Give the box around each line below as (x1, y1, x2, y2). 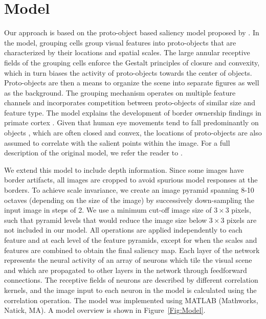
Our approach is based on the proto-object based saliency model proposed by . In (4, 27, 259, 38)
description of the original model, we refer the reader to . (4, 147, 183, 158)
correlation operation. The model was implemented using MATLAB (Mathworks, (4, 294, 258, 305)
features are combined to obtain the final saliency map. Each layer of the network (4, 244, 260, 255)
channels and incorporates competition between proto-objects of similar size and (4, 97, 255, 108)
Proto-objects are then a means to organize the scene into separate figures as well (4, 77, 259, 88)
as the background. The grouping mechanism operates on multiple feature (4, 87, 236, 98)
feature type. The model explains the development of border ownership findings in (4, 107, 261, 118)
